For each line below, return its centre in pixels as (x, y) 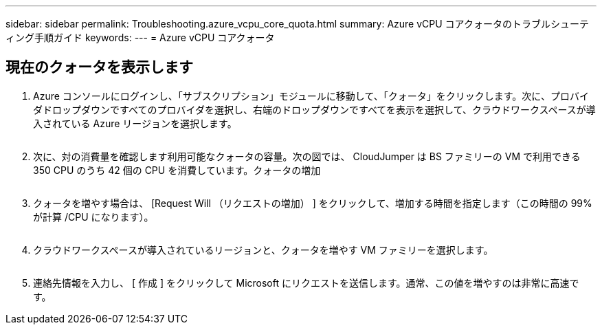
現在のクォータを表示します (99, 67)
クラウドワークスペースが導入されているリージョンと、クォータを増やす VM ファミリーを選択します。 (263, 250)
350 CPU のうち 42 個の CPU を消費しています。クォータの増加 (177, 170)
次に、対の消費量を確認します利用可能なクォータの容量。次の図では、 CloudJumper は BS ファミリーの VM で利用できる (307, 156)
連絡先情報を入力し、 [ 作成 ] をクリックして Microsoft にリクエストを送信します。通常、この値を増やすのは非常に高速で (306, 283)
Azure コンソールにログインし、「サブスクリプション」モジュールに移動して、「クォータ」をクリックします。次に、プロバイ (311, 96)
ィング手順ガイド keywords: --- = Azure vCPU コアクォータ (140, 37)
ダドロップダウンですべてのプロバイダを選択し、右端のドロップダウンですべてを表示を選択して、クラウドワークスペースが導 (314, 109)
